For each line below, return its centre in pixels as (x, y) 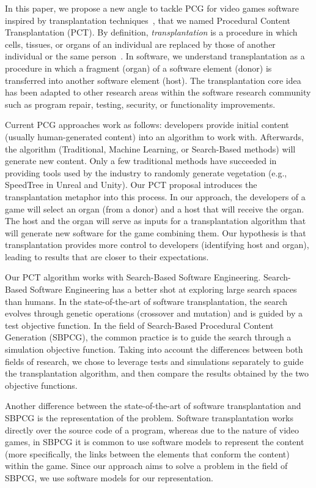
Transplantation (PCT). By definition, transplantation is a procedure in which (151, 32)
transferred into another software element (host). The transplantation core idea (153, 80)
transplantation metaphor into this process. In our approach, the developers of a (155, 196)
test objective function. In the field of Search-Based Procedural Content (139, 325)
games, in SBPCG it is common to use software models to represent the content (155, 442)
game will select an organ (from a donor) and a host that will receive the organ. (155, 208)
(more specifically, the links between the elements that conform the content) (147, 453)
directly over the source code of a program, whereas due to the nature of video (152, 430)
